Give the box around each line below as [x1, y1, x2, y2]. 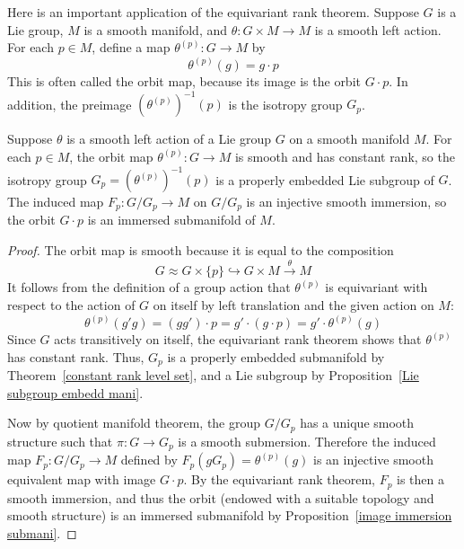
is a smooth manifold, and [83, 20, 228, 39]
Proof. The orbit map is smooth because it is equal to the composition [7, 241, 394, 260]
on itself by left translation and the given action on [153, 296, 434, 314]
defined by [120, 450, 178, 469]
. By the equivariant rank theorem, [183, 470, 375, 489]
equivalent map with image [7, 470, 156, 489]
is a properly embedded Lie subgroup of [215, 170, 434, 188]
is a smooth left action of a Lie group [66, 129, 272, 148]
